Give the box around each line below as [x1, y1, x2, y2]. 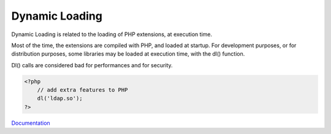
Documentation [11, 119, 50, 127]
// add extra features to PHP [37, 86, 128, 94]
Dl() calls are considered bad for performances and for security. [11, 61, 173, 69]
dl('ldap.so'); [37, 95, 83, 102]
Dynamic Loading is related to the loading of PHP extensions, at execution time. [11, 31, 213, 38]
